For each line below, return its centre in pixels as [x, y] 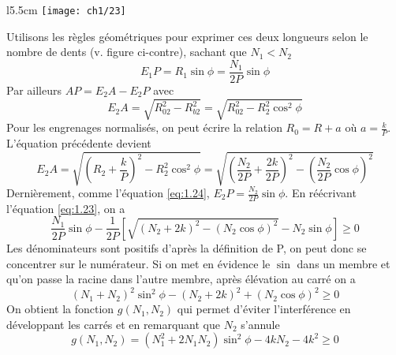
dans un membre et [344, 263]
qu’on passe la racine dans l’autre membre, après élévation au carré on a [181, 279]
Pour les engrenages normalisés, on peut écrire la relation [144, 127]
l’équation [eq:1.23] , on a [66, 208]
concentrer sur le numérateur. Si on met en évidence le [138, 263]
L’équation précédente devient [79, 142]
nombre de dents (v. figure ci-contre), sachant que [127, 52]
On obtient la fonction [60, 309]
